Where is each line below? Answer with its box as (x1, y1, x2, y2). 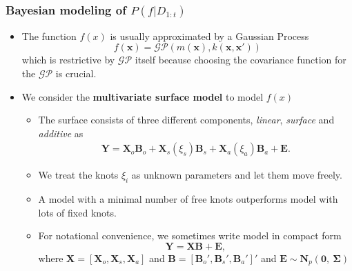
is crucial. (55, 66, 97, 80)
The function (21, 28, 77, 43)
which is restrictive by (21, 52, 115, 67)
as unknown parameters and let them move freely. (131, 168, 342, 182)
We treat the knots (38, 168, 119, 182)
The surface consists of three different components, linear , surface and (38, 112, 335, 127)
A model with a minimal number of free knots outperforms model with (38, 192, 338, 206)
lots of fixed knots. (38, 205, 117, 219)
